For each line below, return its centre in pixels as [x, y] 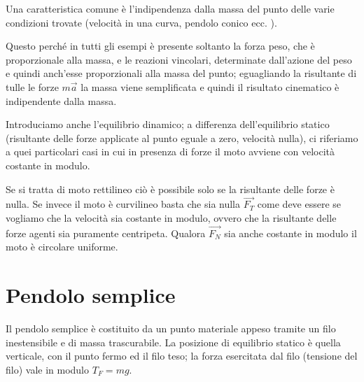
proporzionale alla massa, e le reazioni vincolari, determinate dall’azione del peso [179, 59]
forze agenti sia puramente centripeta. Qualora [106, 233]
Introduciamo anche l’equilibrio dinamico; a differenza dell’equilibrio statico [168, 124]
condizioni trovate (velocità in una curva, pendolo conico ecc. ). [141, 22]
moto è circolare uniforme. [62, 247]
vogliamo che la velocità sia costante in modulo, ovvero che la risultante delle [171, 217]
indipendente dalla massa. [61, 100]
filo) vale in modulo [48, 369]
